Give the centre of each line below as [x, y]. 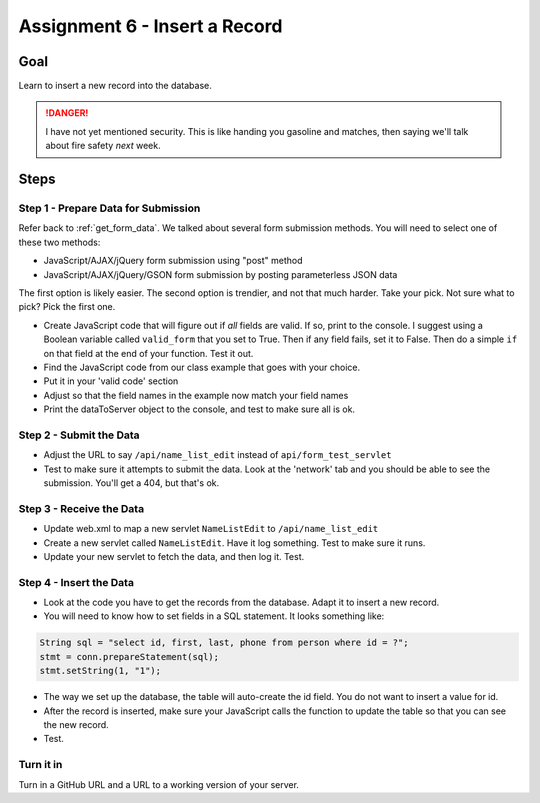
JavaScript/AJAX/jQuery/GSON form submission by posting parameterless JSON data [220, 274]
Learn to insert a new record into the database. [115, 86]
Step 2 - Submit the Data [79, 435]
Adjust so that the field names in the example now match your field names [196, 395]
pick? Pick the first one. [67, 307]
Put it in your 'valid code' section [111, 381]
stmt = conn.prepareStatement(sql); [129, 656]
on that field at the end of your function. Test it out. [148, 353]
